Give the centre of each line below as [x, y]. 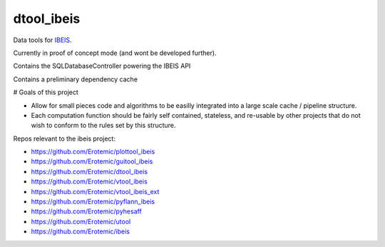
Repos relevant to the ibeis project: [64, 138]
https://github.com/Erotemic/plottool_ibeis [93, 152]
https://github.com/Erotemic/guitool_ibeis [92, 161]
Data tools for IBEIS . [42, 40]
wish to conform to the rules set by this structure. [103, 126]
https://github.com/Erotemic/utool [81, 221]
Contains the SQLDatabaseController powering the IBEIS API [102, 66]
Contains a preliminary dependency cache [76, 79]
